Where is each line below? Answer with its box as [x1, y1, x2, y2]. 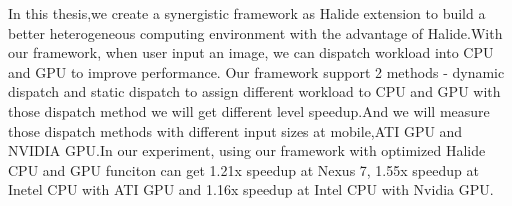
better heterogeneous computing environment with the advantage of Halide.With [8, 22, 503, 43]
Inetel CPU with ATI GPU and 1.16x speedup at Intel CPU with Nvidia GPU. [8, 179, 494, 200]
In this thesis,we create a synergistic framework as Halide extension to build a [8, 3, 486, 23]
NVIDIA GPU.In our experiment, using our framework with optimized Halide [8, 140, 486, 161]
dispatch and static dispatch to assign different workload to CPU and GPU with [8, 81, 501, 102]
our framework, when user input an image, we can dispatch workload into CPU [8, 42, 494, 63]
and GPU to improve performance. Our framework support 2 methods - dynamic [8, 61, 505, 82]
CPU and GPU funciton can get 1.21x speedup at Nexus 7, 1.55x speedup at [8, 159, 479, 180]
